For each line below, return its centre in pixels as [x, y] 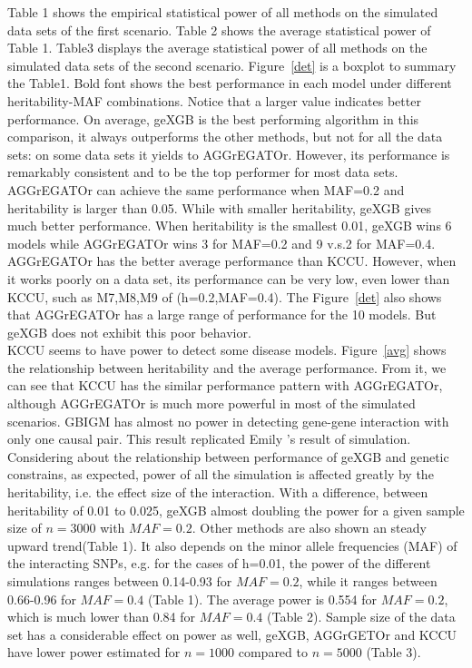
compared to [273, 652]
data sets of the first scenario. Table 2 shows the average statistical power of [219, 29]
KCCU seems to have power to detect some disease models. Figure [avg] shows [227, 350]
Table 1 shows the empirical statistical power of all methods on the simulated [223, 12]
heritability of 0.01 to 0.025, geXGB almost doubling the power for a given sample [236, 510]
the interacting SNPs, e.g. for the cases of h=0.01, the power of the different [219, 563]
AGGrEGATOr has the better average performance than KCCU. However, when [232, 261]
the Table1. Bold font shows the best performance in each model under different [230, 83]
